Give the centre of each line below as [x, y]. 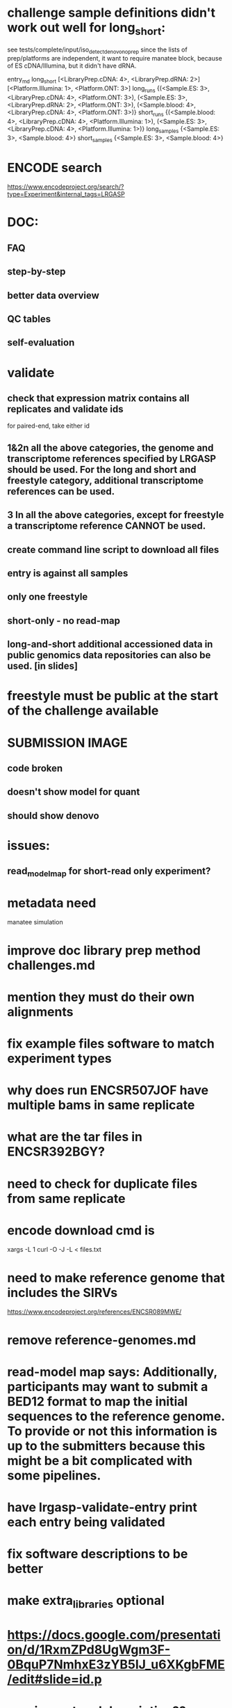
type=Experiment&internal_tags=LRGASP [66, 194]
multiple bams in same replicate [101, 1105]
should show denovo [53, 815]
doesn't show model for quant [74, 792]
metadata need [52, 903]
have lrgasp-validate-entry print [102, 1507]
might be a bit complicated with [100, 1460]
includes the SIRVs [63, 1292]
